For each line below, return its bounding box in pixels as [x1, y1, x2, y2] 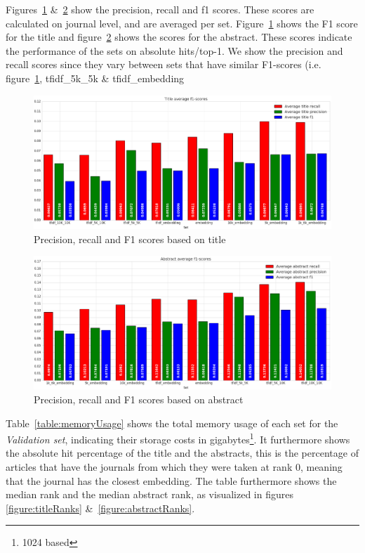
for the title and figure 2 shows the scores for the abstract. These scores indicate [6, 30, 352, 44]
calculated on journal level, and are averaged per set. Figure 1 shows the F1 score [6, 15, 358, 30]
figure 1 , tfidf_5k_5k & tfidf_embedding [6, 70, 185, 85]
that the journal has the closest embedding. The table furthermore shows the [6, 473, 337, 488]
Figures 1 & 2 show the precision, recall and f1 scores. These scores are [6, 2, 314, 16]
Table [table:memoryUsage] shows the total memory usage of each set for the [6, 415, 338, 430]
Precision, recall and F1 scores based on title [34, 231, 226, 246]
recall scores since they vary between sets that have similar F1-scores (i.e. [6, 57, 321, 72]
